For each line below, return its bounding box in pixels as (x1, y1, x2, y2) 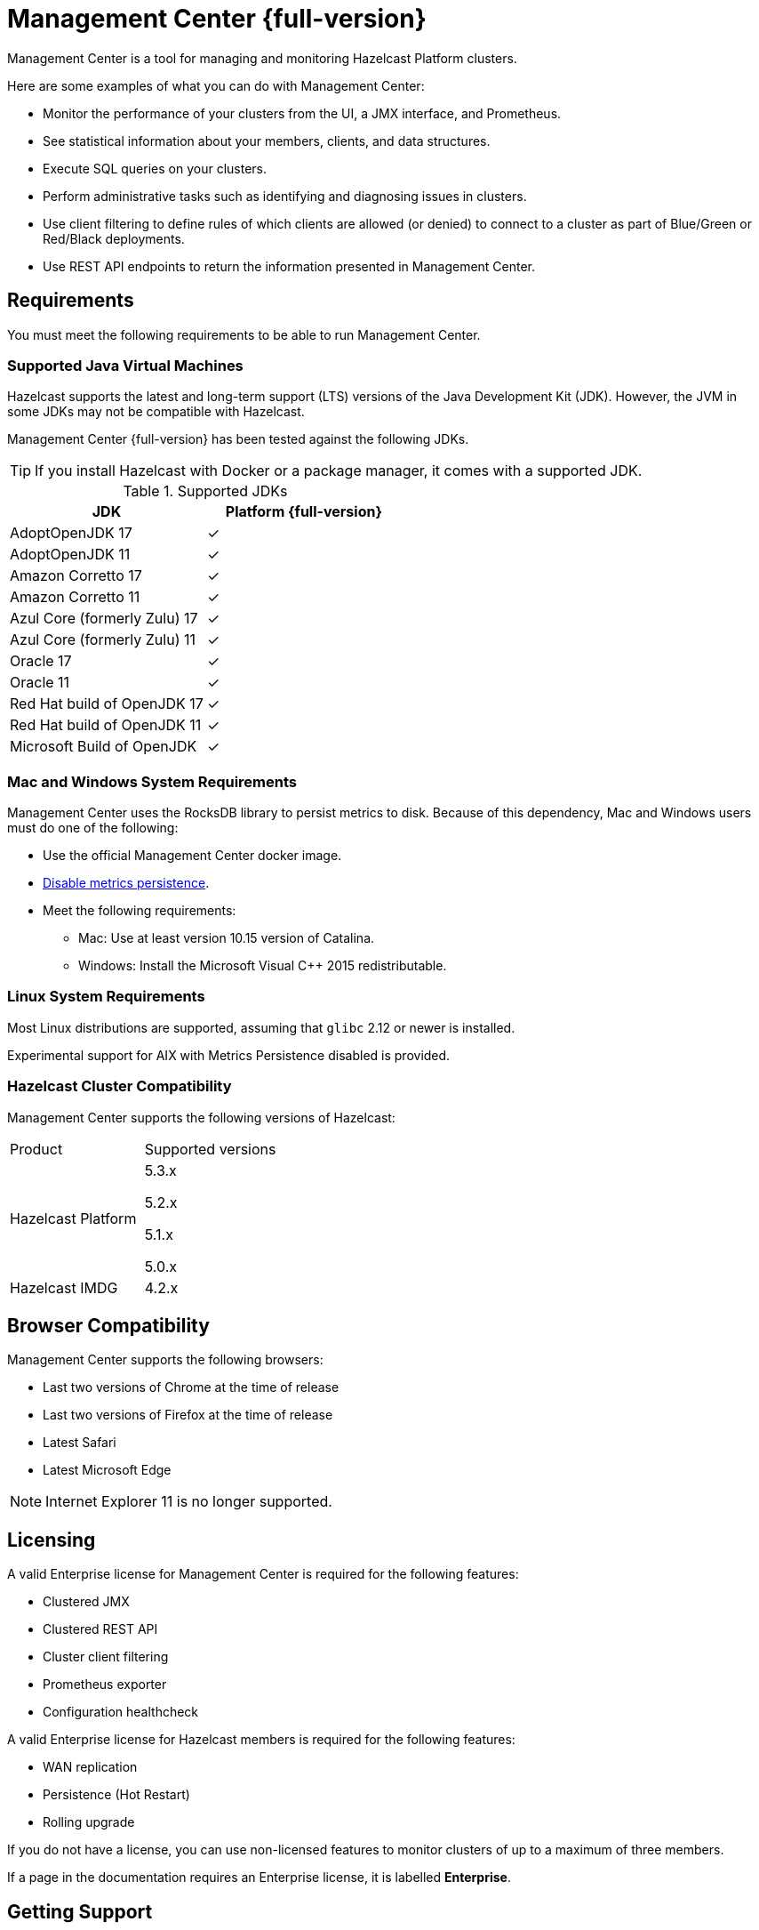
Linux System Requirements (7, 987, 205, 1006)
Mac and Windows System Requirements (7, 772, 297, 791)
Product (10, 1139, 63, 1158)
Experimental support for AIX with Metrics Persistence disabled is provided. (7, 1047, 451, 1063)
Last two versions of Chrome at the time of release (43, 1379, 340, 1395)
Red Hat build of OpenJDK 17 (10, 695, 204, 713)
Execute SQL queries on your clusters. (43, 160, 267, 176)
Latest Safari (43, 1435, 116, 1451)
